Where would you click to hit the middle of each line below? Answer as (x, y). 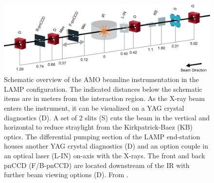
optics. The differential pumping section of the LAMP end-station (102, 136)
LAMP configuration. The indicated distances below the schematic (103, 89)
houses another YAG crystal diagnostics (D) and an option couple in (106, 146)
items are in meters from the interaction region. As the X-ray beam (105, 98)
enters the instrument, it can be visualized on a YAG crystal (94, 108)
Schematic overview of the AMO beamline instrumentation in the (101, 79)
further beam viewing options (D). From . (66, 175)
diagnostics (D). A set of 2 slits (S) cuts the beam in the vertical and (107, 117)
